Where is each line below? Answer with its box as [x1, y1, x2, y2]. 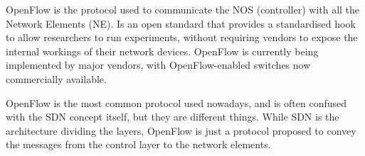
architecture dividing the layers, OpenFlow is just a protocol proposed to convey [6, 123, 356, 138]
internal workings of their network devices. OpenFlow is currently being [6, 43, 319, 58]
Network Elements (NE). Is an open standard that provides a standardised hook [6, 16, 356, 30]
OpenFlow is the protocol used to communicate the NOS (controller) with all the [6, 2, 360, 16]
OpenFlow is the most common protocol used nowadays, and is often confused [6, 95, 347, 110]
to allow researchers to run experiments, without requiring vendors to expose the [6, 30, 358, 45]
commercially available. [6, 71, 107, 86]
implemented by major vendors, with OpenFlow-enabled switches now [6, 57, 311, 72]
